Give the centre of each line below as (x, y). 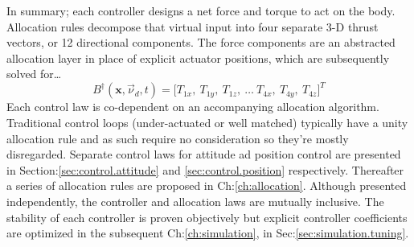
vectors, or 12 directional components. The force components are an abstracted (201, 42)
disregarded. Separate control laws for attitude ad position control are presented (204, 154)
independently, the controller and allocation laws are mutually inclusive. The (195, 202)
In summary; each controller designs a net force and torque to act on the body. (201, 10)
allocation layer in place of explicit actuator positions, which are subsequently (198, 58)
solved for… (34, 74)
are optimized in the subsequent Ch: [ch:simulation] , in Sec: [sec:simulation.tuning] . (208, 233)
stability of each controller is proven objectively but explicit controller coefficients (207, 217)
